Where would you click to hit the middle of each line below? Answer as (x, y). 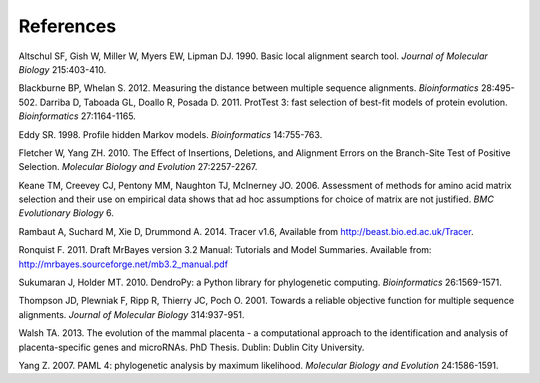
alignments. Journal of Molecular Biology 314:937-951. (131, 314)
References (67, 26)
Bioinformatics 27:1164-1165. (77, 116)
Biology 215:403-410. (62, 69)
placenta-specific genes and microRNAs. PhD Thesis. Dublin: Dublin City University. (191, 347)
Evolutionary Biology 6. (66, 213)
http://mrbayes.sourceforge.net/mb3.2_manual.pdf (123, 264)
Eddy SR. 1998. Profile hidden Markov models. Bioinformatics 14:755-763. (170, 134)
